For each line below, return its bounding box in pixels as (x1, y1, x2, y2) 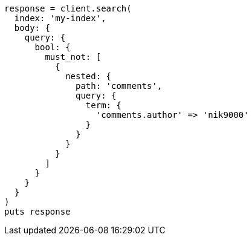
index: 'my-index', (14, 13, 106, 23)
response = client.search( (4, 4, 132, 13)
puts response (4, 207, 71, 216)
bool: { (34, 42, 71, 52)
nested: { (65, 71, 112, 81)
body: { (14, 23, 50, 33)
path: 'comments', (76, 81, 163, 91)
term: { (85, 100, 121, 110)
